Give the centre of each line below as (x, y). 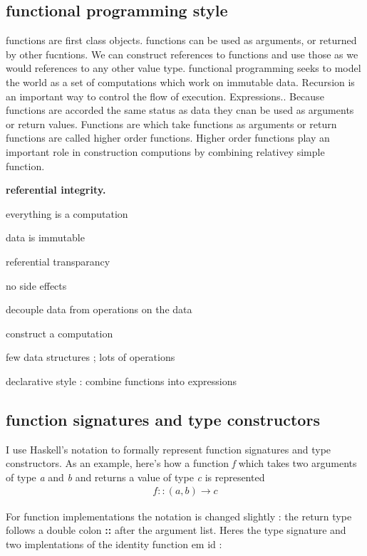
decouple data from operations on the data (99, 309)
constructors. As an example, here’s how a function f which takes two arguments (181, 463)
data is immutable (45, 237)
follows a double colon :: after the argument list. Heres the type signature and (176, 530)
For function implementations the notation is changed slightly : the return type (179, 516)
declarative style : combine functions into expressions (122, 381)
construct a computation (60, 333)
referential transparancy (58, 261)
